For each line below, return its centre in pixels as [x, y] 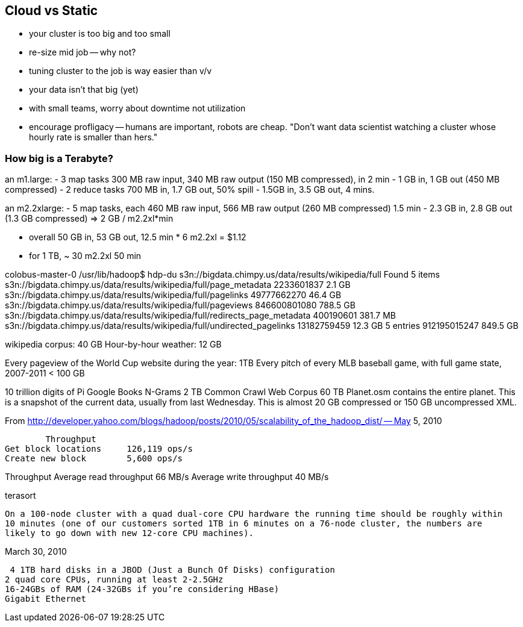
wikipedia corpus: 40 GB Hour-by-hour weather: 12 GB [113, 345]
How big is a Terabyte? [59, 158]
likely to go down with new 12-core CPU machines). [130, 533]
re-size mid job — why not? [83, 52]
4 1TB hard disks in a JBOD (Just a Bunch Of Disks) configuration [172, 570]
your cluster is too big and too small [100, 34]
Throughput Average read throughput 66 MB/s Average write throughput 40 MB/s [167, 477]
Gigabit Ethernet [45, 599]
